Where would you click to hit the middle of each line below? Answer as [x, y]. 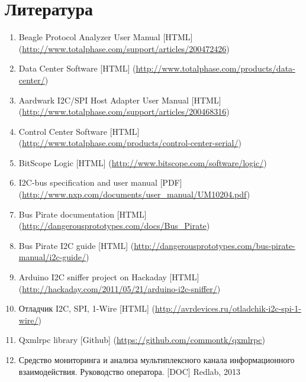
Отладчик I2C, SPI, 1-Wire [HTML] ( [87, 308]
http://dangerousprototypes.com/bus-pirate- [215, 245]
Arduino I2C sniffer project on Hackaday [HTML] [109, 277]
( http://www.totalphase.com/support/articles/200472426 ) [124, 48]
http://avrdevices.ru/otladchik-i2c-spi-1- [228, 308]
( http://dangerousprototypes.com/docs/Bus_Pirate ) [114, 226]
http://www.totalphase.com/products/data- [215, 68]
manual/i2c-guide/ [52, 257]
